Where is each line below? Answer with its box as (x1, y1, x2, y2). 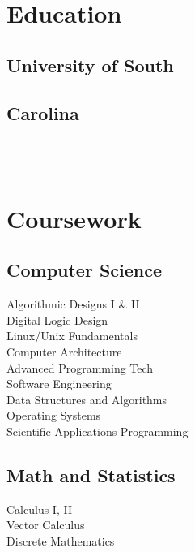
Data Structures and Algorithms (6, 390, 167, 408)
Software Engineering (6, 375, 112, 392)
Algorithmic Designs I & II (6, 295, 140, 313)
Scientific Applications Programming (6, 422, 189, 439)
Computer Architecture (6, 343, 122, 360)
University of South (6, 52, 174, 77)
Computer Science (6, 257, 163, 282)
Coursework (6, 201, 142, 235)
